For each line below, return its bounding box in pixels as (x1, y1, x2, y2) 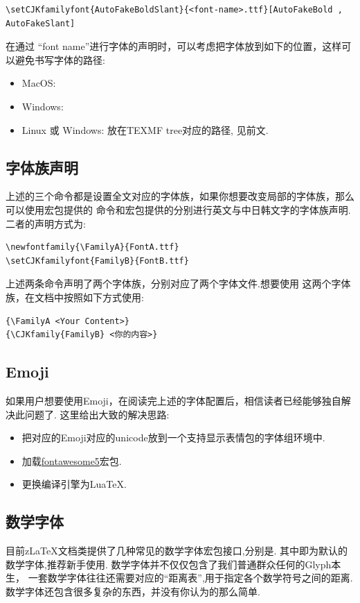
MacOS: (21, 76, 56, 90)
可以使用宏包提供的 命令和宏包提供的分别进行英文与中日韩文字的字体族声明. (6, 202, 351, 216)
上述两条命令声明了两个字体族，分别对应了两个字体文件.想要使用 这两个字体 (6, 276, 351, 291)
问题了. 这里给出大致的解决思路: (24, 407, 170, 421)
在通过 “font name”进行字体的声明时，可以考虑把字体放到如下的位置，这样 (6, 39, 342, 53)
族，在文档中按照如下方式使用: (6, 289, 144, 304)
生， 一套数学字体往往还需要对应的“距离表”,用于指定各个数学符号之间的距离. (6, 570, 353, 585)
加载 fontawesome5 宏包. (21, 453, 122, 468)
